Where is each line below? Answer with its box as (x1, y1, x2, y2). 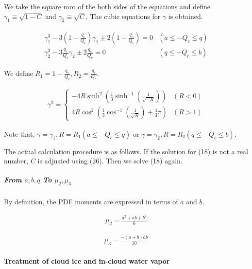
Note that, (4, 128, 35, 139)
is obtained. (168, 11, 203, 21)
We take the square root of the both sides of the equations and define (4, 1, 211, 11)
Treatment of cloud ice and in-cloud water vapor (4, 255, 170, 266)
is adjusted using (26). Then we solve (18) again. (37, 156, 183, 166)
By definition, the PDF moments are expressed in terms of (4, 196, 178, 206)
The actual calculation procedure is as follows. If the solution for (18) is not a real (4, 146, 248, 156)
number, (4, 156, 29, 166)
